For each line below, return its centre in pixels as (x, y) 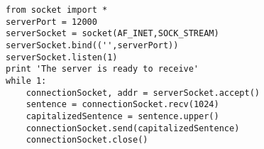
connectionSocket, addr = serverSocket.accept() (143, 93)
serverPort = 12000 (51, 22)
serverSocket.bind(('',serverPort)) (92, 45)
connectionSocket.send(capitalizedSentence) (133, 128)
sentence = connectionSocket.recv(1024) (122, 105)
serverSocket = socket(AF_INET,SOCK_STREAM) (112, 34)
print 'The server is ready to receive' (103, 69)
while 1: (26, 81)
